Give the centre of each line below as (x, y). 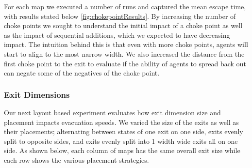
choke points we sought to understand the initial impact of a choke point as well (123, 25)
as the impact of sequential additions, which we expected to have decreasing (117, 35)
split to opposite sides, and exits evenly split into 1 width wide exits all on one (121, 141)
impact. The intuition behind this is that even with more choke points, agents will (126, 44)
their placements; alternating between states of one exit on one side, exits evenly (124, 131)
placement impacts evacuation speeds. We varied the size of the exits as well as (121, 122)
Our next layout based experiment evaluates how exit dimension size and (112, 112)
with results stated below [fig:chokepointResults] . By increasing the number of (120, 16)
